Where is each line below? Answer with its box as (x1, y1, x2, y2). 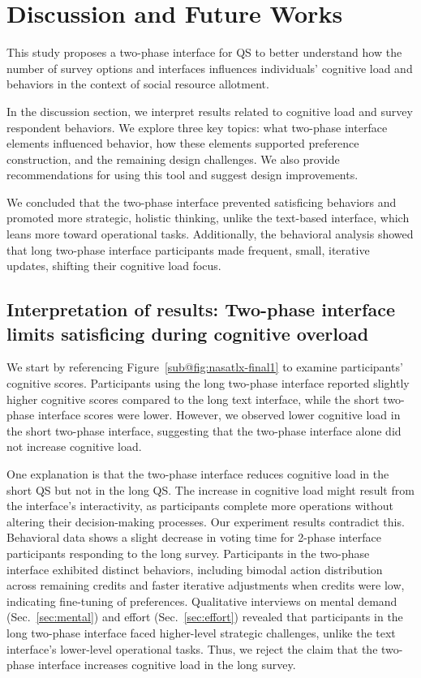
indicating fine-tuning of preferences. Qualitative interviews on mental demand (6, 592, 397, 609)
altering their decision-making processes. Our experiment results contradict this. (6, 513, 405, 530)
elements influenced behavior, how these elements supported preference (6, 135, 359, 152)
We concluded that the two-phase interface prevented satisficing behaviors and (6, 193, 397, 210)
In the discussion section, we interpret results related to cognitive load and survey (6, 102, 413, 119)
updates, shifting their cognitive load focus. (6, 257, 221, 274)
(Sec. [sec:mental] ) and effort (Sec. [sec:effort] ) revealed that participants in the (6, 608, 403, 625)
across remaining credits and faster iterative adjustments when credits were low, (6, 577, 405, 594)
